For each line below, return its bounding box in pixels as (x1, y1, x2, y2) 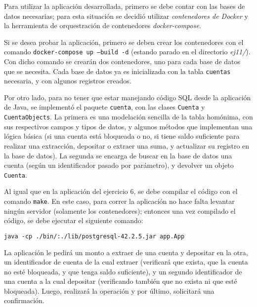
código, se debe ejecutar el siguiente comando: (4, 215, 143, 226)
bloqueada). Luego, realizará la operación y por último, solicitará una (4, 285, 214, 296)
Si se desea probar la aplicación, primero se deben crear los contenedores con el (4, 37, 244, 47)
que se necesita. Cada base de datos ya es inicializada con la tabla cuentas (4, 66, 231, 76)
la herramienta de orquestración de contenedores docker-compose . (4, 20, 201, 31)
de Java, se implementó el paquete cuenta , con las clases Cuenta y (4, 102, 205, 112)
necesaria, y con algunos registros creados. (4, 76, 131, 86)
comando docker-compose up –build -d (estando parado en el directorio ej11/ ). (4, 46, 251, 57)
